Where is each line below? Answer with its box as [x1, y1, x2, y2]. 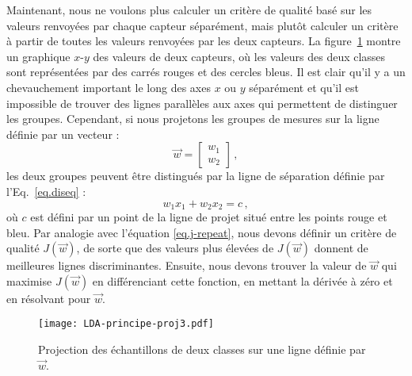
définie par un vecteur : [6, 125, 120, 142]
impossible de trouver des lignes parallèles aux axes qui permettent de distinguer [6, 94, 398, 111]
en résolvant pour [6, 290, 91, 306]
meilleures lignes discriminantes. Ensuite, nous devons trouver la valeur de [6, 257, 367, 274]
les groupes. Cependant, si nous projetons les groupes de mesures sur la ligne [6, 110, 380, 127]
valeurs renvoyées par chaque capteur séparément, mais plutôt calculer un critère [6, 17, 399, 33]
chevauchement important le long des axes [6, 79, 211, 95]
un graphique [6, 48, 71, 64]
